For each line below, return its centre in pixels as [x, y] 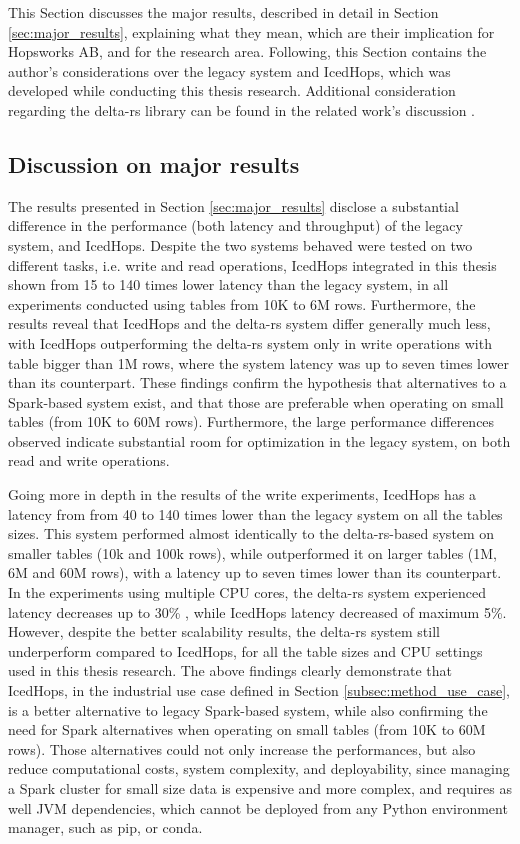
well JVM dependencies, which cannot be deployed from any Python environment [258, 807]
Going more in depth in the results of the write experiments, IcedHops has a [242, 494]
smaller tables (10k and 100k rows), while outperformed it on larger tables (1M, [252, 552]
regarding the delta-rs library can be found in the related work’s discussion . [241, 109]
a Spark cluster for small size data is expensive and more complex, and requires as [260, 787]
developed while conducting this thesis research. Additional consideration [232, 90]
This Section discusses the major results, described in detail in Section [223, 12]
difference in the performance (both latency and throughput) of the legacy [235, 225]
